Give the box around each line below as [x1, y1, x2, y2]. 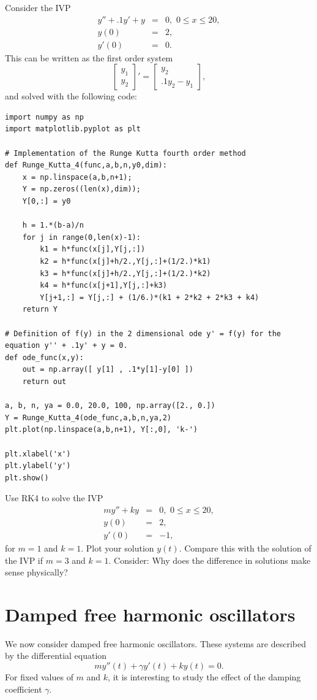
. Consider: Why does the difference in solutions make [108, 553, 311, 566]
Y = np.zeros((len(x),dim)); [22, 185, 141, 194]
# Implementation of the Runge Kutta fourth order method [5, 148, 246, 158]
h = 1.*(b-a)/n [22, 221, 84, 230]
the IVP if [5, 553, 43, 566]
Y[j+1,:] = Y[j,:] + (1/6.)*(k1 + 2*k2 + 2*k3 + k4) [40, 293, 259, 302]
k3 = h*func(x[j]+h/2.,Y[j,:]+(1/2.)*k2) [40, 269, 211, 278]
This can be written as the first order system [5, 51, 173, 64]
